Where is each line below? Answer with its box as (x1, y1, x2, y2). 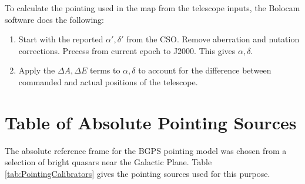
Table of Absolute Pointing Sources (5, 110, 297, 134)
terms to (90, 64, 120, 76)
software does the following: (5, 13, 104, 25)
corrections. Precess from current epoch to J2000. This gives (18, 44, 236, 56)
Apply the (18, 64, 55, 76)
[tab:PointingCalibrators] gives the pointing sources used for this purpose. (5, 167, 270, 179)
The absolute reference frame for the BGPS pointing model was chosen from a (5, 144, 287, 156)
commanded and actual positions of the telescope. (18, 75, 198, 88)
